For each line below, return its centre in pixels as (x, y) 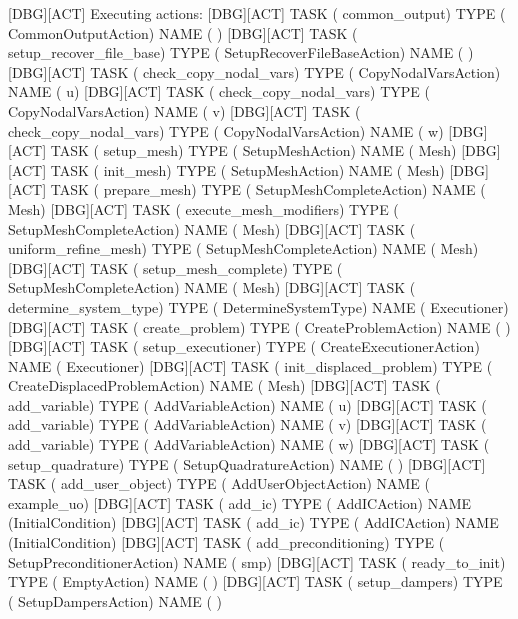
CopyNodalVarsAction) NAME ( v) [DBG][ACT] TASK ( (184, 110)
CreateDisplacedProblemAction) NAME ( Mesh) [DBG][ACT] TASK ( (224, 385)
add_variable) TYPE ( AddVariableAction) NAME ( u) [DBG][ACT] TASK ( (247, 404)
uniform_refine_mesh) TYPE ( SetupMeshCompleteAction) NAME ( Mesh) (243, 248)
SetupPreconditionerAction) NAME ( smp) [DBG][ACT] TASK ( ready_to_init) (257, 561)
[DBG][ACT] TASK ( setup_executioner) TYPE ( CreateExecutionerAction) (244, 346)
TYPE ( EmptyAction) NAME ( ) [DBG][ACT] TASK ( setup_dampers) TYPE (255, 581)
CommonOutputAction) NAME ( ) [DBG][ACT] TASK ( (183, 32)
